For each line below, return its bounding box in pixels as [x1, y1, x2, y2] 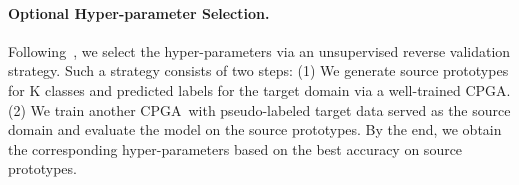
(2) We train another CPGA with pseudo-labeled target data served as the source [8, 99, 511, 120]
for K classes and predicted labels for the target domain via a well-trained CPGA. [8, 79, 511, 100]
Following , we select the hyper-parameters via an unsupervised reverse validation [8, 40, 511, 61]
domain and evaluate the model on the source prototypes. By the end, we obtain [8, 119, 502, 140]
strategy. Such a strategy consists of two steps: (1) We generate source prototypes [8, 60, 509, 81]
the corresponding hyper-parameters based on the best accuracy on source [8, 138, 463, 159]
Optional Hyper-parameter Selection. [8, 2, 270, 23]
